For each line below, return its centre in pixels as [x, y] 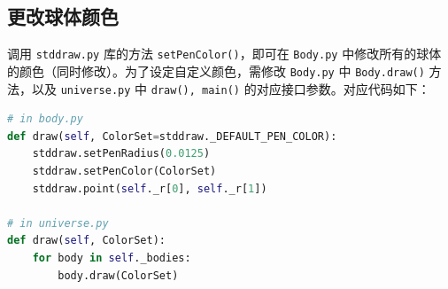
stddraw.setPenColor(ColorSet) [124, 171]
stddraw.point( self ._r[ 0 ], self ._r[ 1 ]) [150, 188]
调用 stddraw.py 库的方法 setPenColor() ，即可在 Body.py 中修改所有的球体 [224, 54]
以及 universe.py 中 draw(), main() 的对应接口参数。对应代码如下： [231, 88]
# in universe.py [58, 223]
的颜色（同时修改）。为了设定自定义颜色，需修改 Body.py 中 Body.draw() [216, 70]
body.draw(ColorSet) [118, 275]
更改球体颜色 [63, 16]
